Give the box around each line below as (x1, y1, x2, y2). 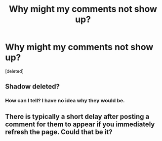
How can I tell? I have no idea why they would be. (5, 97, 125, 104)
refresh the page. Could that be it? (5, 128, 113, 136)
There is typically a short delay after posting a (5, 112, 150, 121)
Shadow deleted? (5, 83, 60, 91)
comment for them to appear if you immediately (5, 120, 155, 128)
